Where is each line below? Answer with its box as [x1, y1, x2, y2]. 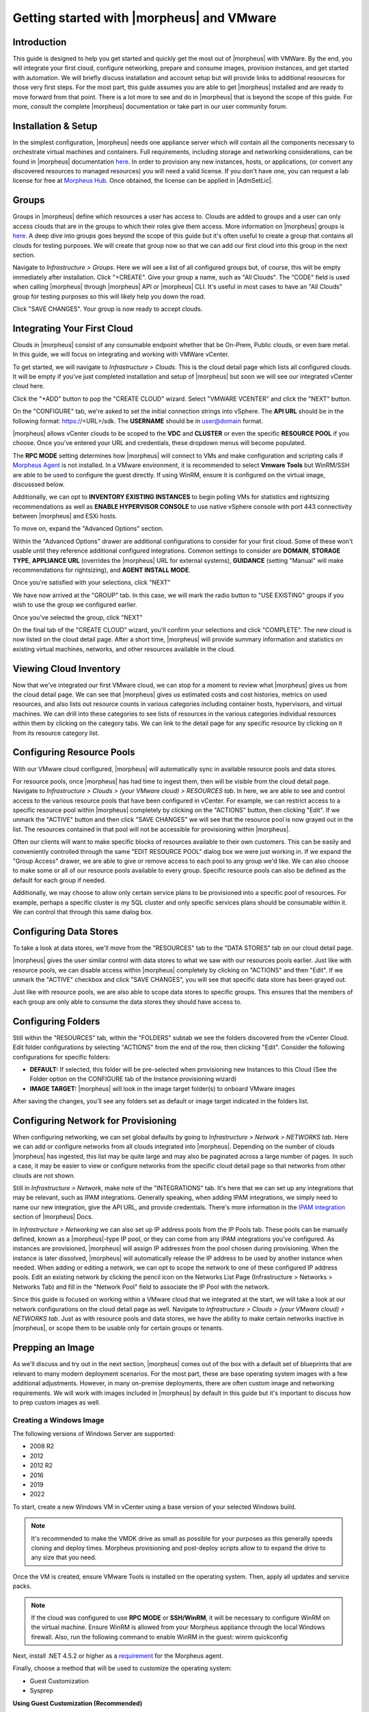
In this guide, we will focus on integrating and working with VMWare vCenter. [12, 350, 230, 359]
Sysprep [29, 1687, 54, 1695]
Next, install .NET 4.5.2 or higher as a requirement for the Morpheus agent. [12, 1652, 223, 1660]
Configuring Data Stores [12, 925, 119, 937]
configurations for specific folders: [12, 1053, 111, 1061]
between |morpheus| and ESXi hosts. [12, 512, 118, 520]
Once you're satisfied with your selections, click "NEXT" [12, 579, 171, 587]
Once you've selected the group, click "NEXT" [12, 613, 143, 621]
